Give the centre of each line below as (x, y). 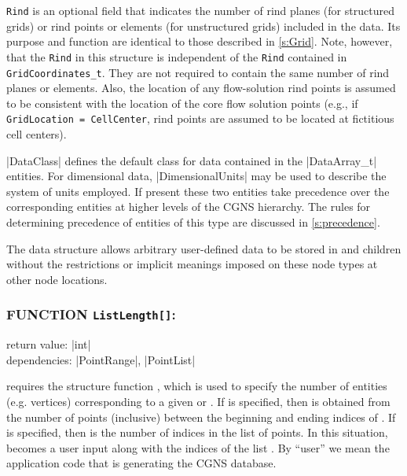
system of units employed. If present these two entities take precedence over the (198, 191)
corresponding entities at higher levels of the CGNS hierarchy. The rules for (189, 207)
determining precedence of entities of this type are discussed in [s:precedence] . (193, 221)
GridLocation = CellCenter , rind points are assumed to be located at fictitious (200, 118)
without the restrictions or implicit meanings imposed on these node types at (192, 264)
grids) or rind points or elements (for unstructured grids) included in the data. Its (203, 26)
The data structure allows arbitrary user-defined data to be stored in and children (204, 248)
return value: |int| (49, 344)
